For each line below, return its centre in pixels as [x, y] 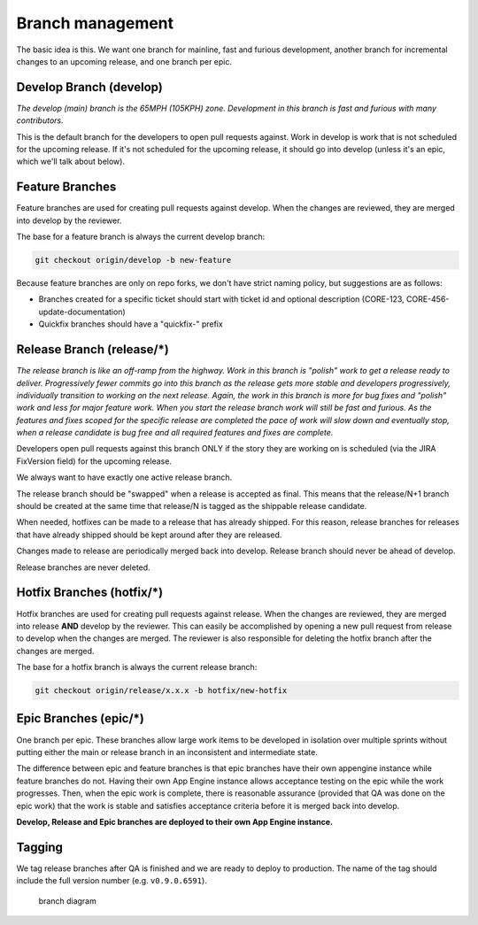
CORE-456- [428, 299]
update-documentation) [82, 312]
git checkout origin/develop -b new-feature [133, 260]
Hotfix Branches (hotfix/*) [90, 593]
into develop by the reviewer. [69, 220]
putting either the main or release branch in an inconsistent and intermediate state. [167, 752]
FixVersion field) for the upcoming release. [94, 461]
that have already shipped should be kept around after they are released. [149, 535]
